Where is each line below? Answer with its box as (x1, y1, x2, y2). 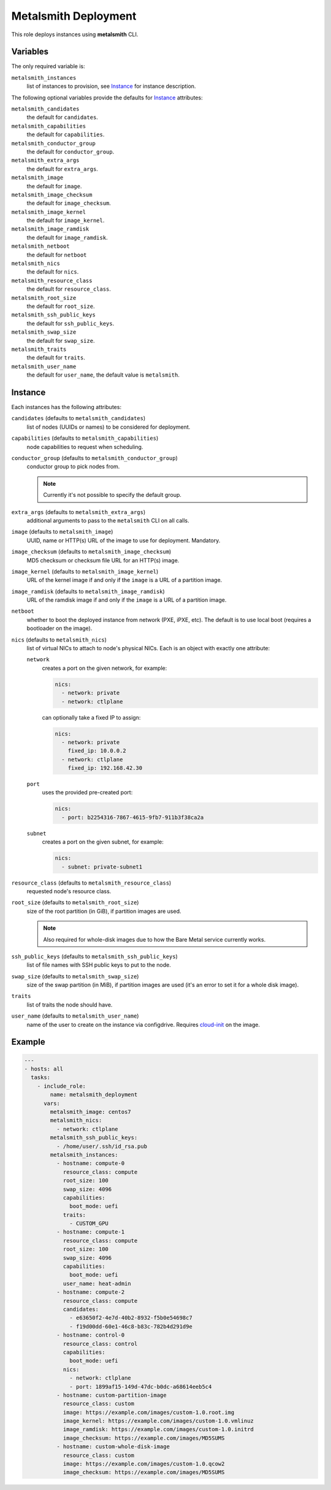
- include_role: (37, 1083, 86, 1089)
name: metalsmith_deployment (50, 1091, 138, 1098)
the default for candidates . (26, 113, 98, 121)
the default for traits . (26, 354, 85, 361)
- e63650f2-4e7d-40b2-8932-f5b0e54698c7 (69, 1315, 192, 1321)
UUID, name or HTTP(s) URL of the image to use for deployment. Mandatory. (26, 537, 221, 544)
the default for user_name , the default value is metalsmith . (26, 371, 180, 378)
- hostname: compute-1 (56, 1229, 125, 1235)
